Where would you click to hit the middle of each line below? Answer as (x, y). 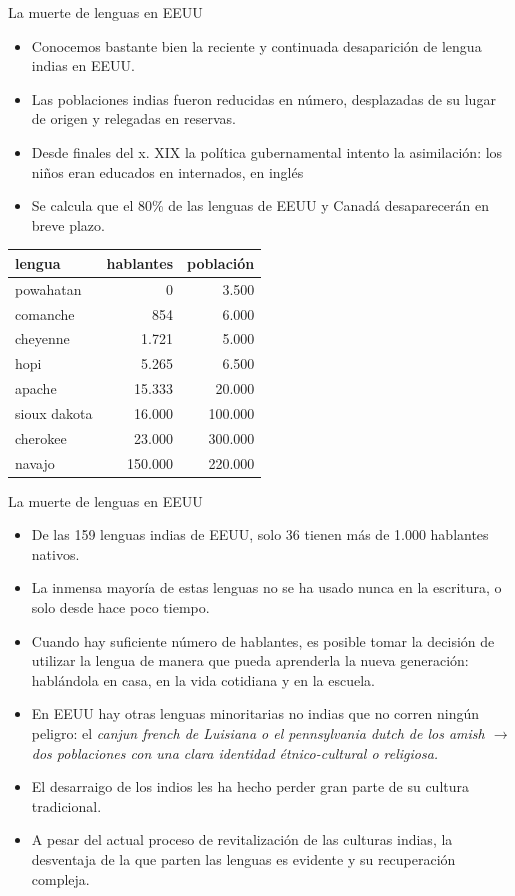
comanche (45, 313)
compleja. (60, 878)
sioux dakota (54, 412)
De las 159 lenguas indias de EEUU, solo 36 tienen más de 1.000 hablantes (260, 534)
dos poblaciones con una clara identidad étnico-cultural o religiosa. (235, 752)
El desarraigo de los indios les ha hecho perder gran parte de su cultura (250, 786)
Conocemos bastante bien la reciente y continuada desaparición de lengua (256, 45)
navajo (35, 462)
